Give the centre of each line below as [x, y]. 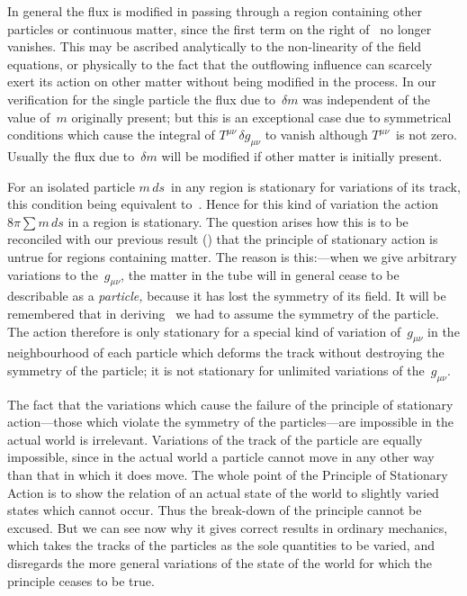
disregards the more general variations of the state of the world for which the [220, 563]
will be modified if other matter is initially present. [302, 155]
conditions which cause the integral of [111, 135]
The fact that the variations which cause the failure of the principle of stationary [230, 404]
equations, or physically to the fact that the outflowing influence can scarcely [220, 63]
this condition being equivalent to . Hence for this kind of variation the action [223, 204]
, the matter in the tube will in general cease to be [260, 274]
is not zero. [427, 135]
